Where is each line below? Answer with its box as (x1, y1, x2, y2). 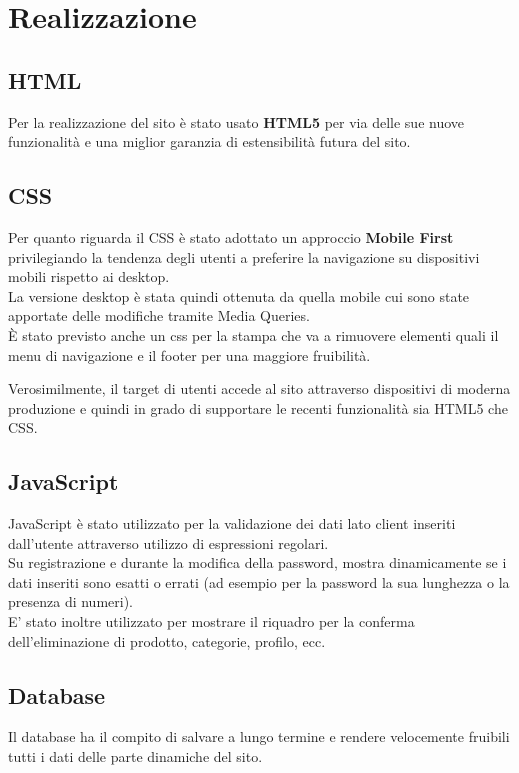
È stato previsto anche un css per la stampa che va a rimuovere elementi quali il (8, 324, 499, 345)
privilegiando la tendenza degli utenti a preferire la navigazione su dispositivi (8, 246, 480, 267)
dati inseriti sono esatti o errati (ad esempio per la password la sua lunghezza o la (8, 571, 510, 592)
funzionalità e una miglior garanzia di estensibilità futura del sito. (8, 131, 411, 152)
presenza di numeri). (8, 591, 133, 612)
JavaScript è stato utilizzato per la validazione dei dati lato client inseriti (8, 513, 456, 534)
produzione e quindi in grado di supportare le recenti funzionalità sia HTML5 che (8, 397, 508, 418)
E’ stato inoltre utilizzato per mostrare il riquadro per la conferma (8, 611, 415, 632)
